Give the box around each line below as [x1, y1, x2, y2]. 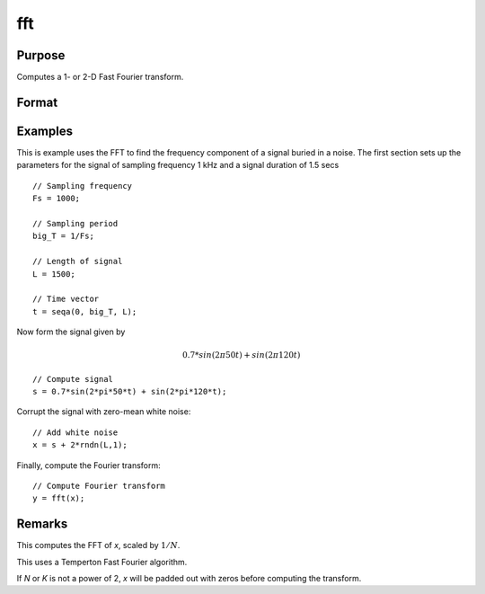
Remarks [16, 517, 68, 532]
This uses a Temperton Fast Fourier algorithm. [16, 556, 188, 567]
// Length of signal [32, 256, 123, 267]
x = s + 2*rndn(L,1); [32, 440, 128, 450]
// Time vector [32, 294, 100, 305]
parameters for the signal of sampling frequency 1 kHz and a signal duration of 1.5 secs [16, 160, 339, 171]
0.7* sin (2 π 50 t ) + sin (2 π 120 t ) [182, 350, 301, 360]
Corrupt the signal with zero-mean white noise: [16, 406, 191, 417]
